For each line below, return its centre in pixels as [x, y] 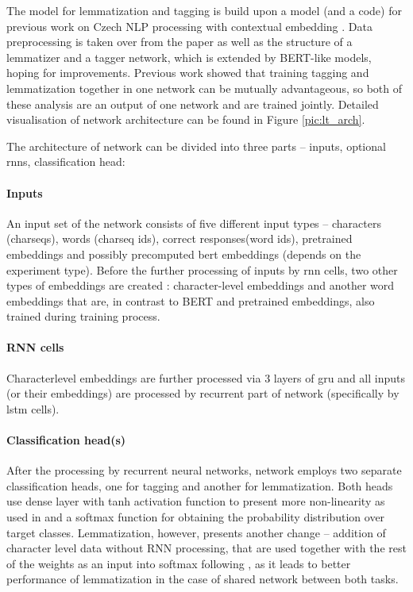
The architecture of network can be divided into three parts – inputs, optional [196, 146]
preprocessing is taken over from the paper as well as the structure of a [179, 42]
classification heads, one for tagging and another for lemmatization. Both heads [200, 485]
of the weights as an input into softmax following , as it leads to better [179, 563]
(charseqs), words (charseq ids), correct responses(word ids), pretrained [179, 238]
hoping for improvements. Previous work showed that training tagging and [188, 73]
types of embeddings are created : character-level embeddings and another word [201, 285]
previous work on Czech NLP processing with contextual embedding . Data [189, 26]
